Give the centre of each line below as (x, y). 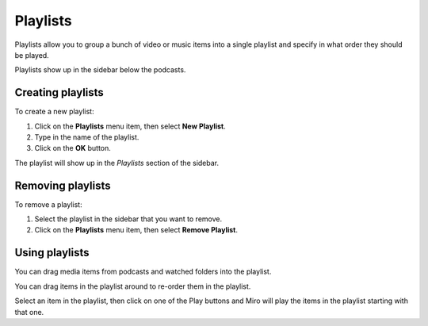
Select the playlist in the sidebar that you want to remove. (128, 219)
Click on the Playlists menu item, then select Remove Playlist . (136, 230)
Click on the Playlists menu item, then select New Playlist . (130, 126)
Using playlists (52, 253)
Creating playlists (59, 92)
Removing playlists (63, 185)
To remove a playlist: (48, 204)
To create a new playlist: (54, 112)
